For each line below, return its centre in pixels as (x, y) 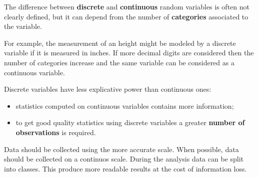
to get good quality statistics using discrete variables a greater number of (130, 122)
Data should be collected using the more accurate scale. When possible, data (121, 149)
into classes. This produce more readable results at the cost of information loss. (125, 168)
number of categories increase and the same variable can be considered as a (119, 62)
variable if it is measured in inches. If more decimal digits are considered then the (129, 53)
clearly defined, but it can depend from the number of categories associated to (126, 16)
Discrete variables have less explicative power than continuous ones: (108, 89)
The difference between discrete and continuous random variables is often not (127, 6)
